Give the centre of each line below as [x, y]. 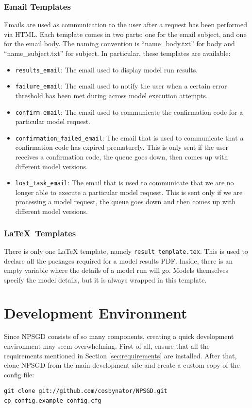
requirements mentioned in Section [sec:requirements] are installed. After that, [120, 355]
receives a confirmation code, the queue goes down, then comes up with [122, 157]
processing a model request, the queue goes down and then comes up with [125, 202]
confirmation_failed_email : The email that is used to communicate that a [129, 137]
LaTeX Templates [40, 233]
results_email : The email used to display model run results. [107, 69]
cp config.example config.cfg [53, 400]
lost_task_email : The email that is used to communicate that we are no [125, 183]
